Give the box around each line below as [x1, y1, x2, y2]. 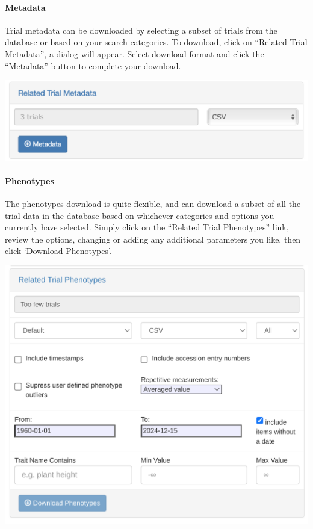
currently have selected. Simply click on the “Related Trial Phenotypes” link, [5, 221, 289, 234]
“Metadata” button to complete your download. [5, 59, 181, 72]
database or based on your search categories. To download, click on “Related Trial [5, 36, 308, 48]
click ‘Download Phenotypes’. [5, 244, 112, 257]
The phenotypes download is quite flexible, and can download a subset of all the [5, 197, 301, 209]
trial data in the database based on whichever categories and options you [5, 209, 274, 221]
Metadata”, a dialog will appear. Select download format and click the [5, 47, 264, 60]
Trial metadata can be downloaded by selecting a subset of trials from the [5, 23, 277, 36]
